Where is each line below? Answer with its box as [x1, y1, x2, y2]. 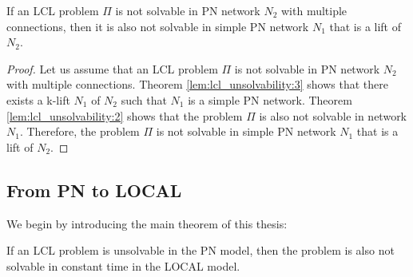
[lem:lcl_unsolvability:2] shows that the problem [6, 107, 243, 124]
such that [121, 91, 167, 108]
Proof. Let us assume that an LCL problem [6, 60, 218, 77]
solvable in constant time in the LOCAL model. [6, 257, 240, 274]
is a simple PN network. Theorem [188, 91, 352, 108]
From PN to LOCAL [6, 177, 182, 202]
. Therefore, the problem [19, 123, 140, 140]
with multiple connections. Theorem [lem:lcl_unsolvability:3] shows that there [6, 76, 388, 93]
